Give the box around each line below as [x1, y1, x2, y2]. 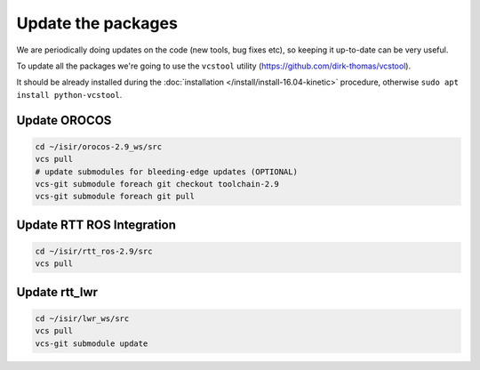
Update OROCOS [16, 112, 112, 128]
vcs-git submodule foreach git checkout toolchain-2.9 [35, 179, 279, 189]
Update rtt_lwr [16, 285, 98, 300]
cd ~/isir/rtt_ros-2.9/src [35, 245, 153, 256]
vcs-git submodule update [35, 338, 148, 349]
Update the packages [16, 13, 178, 33]
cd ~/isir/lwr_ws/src [35, 313, 130, 324]
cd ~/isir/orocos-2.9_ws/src [35, 141, 163, 151]
